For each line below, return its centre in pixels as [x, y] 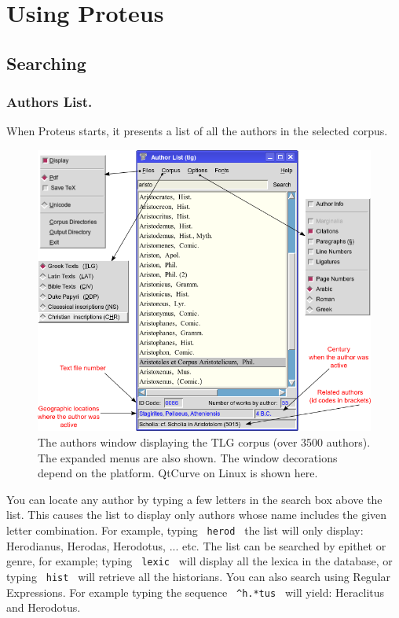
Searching [46, 63]
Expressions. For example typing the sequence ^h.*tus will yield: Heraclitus [196, 592]
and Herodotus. [44, 607]
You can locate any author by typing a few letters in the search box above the [194, 499]
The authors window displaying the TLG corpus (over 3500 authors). [204, 442]
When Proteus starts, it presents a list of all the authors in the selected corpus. [197, 131]
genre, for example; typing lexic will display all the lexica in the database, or [199, 561]
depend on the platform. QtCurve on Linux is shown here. [178, 473]
